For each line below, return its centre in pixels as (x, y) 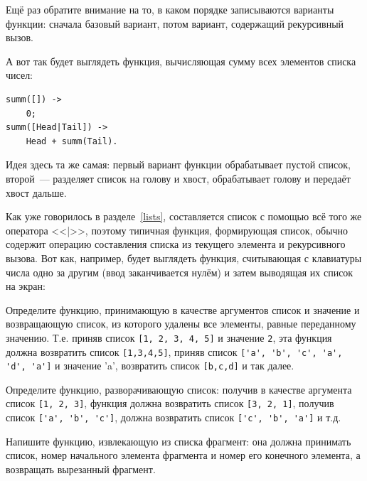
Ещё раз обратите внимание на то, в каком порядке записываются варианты (170, 9)
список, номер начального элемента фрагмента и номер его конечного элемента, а (183, 455)
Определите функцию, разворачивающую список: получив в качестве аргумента (179, 389)
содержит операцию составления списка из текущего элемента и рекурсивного (176, 244)
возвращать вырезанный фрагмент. (81, 469)
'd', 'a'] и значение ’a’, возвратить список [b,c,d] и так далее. (150, 366)
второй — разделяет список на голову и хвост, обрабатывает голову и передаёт (178, 178)
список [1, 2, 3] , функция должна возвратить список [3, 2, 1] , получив (170, 403)
